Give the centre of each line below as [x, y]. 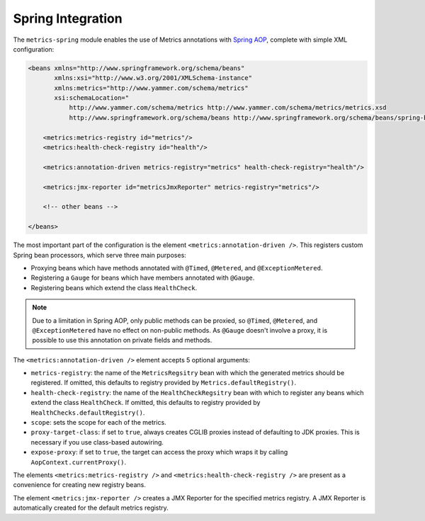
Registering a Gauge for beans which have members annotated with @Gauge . [143, 278]
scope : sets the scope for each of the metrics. [98, 423]
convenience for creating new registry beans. [80, 485]
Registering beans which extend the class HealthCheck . [114, 287]
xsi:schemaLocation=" [92, 98]
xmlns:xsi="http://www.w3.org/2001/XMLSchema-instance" [153, 78]
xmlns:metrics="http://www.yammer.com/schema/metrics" [151, 88]
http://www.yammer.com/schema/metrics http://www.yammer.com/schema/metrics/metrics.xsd [228, 108]
